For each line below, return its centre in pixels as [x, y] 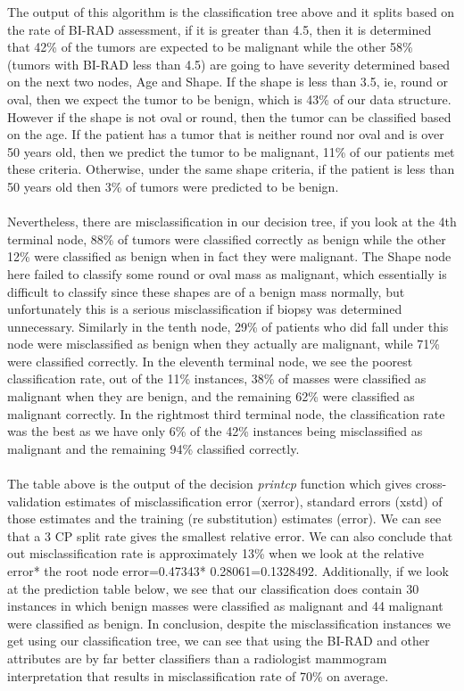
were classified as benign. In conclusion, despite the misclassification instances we [229, 623]
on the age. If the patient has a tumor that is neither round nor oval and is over [226, 134]
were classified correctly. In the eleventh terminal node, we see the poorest [210, 361]
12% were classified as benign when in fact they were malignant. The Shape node [229, 256]
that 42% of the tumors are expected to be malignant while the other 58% [210, 47]
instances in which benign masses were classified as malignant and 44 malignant [225, 606]
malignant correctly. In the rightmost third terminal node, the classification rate [226, 413]
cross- [431, 484]
